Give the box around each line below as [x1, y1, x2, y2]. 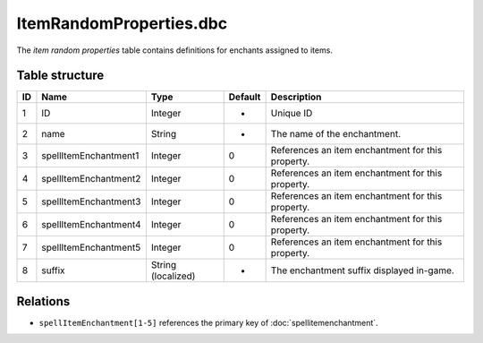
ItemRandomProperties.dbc [16, 13, 228, 33]
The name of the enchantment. [270, 128, 402, 141]
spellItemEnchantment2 [41, 173, 141, 185]
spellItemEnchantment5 [41, 242, 141, 254]
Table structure [16, 68, 105, 83]
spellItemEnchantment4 [41, 219, 142, 231]
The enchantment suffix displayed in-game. [270, 264, 455, 277]
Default [228, 90, 261, 103]
